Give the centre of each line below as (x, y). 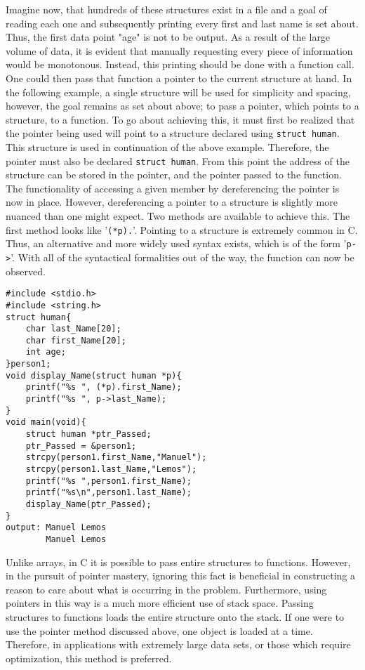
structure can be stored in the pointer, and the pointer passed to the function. (174, 175)
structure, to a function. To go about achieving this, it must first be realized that (180, 119)
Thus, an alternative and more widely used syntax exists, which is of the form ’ (176, 243)
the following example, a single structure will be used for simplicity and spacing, (178, 92)
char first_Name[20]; (76, 340)
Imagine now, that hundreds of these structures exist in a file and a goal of (166, 9)
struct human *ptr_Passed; (88, 434)
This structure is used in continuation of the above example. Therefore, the (167, 147)
